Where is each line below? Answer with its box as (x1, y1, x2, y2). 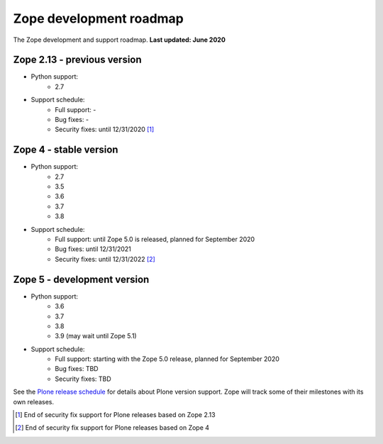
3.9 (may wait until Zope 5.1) (55, 332, 138, 340)
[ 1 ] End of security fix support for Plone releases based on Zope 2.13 (15, 411, 216, 419)
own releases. (13, 397, 55, 406)
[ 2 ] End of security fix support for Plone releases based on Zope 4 (15, 423, 209, 432)
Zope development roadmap (13, 11, 184, 26)
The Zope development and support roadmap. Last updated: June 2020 (13, 35, 226, 44)
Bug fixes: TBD (55, 365, 99, 373)
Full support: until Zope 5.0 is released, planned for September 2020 (55, 235, 255, 244)
